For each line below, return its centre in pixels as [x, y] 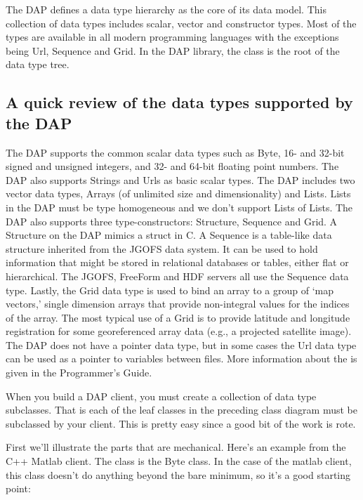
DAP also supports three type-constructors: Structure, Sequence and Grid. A [172, 221]
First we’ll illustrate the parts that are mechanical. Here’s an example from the [176, 447]
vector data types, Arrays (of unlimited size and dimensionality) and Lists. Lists [178, 193]
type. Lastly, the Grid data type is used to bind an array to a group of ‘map [170, 290]
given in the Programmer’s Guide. [79, 373]
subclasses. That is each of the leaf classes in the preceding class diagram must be [181, 410]
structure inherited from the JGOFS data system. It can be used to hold [162, 248]
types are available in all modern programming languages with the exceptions [172, 37]
